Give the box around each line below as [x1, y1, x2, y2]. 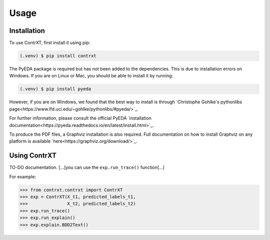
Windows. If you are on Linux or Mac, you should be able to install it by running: [9, 73, 173, 79]
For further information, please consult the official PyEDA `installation [9, 115, 152, 121]
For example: [9, 174, 36, 180]
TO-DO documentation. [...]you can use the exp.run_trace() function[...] [9, 165, 165, 171]
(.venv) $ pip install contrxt [19, 53, 97, 59]
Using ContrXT [9, 151, 57, 160]
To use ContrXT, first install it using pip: [9, 40, 90, 46]
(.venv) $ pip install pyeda [19, 86, 91, 92]
